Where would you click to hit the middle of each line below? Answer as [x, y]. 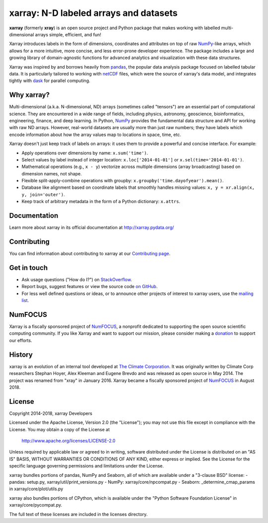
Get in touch [29, 267]
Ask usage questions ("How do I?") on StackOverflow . [77, 279]
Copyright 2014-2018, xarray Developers [51, 413]
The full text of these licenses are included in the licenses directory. [78, 514]
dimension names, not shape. [52, 173]
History [21, 354]
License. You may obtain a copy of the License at [60, 429]
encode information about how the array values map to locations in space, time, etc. [95, 135]
